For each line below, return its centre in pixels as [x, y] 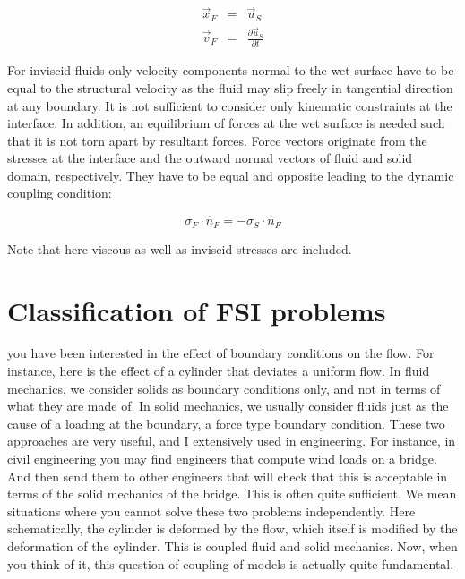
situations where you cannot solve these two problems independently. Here [211, 511]
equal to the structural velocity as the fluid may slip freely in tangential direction [230, 87]
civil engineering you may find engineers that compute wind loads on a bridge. [222, 459]
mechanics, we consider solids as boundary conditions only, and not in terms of [224, 388]
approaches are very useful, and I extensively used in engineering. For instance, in [232, 441]
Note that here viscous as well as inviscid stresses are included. [180, 248]
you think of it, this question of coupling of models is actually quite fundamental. [231, 563]
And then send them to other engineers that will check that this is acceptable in [228, 476]
